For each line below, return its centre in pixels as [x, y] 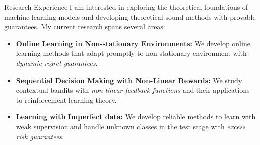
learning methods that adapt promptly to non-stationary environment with [131, 53]
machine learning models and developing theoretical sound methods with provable [130, 16]
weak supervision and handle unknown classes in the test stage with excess [131, 126]
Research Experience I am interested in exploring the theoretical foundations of [126, 7]
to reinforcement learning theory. [66, 99]
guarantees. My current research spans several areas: [85, 26]
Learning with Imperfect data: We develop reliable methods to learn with [136, 117]
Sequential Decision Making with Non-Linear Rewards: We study [129, 80]
